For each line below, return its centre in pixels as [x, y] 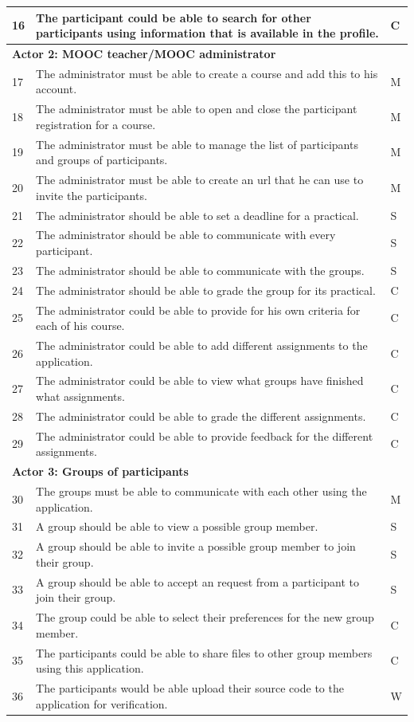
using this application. [90, 668]
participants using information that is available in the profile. [207, 33]
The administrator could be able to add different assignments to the [202, 345]
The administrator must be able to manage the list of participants [197, 144]
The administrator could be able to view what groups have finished [200, 381]
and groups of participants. [102, 160]
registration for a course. [96, 124]
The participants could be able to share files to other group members [204, 652]
